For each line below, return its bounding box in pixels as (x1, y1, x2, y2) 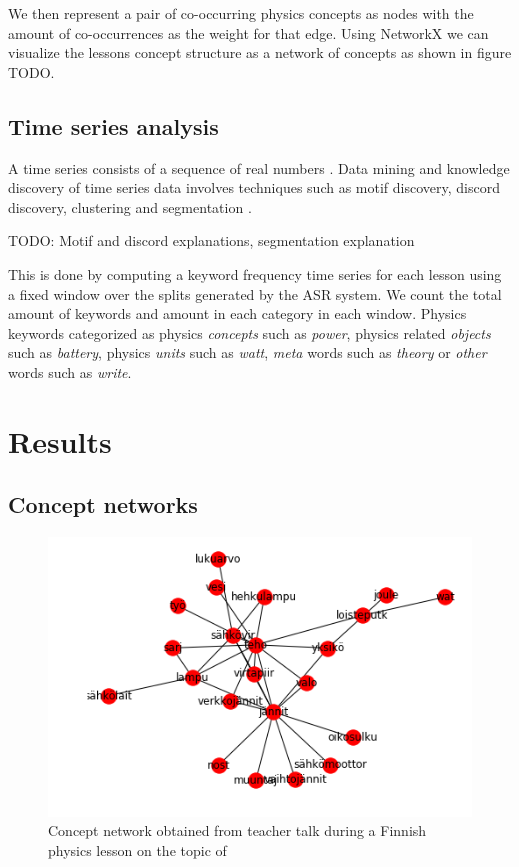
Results (8, 420, 112, 461)
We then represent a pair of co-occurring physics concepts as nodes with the (8, 3, 474, 23)
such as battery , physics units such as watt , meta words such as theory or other (8, 342, 487, 363)
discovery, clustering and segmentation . (8, 196, 252, 217)
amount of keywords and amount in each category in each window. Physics (8, 303, 467, 324)
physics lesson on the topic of (48, 839, 227, 860)
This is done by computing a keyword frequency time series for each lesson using (8, 263, 502, 284)
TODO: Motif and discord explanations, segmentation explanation (8, 230, 415, 251)
